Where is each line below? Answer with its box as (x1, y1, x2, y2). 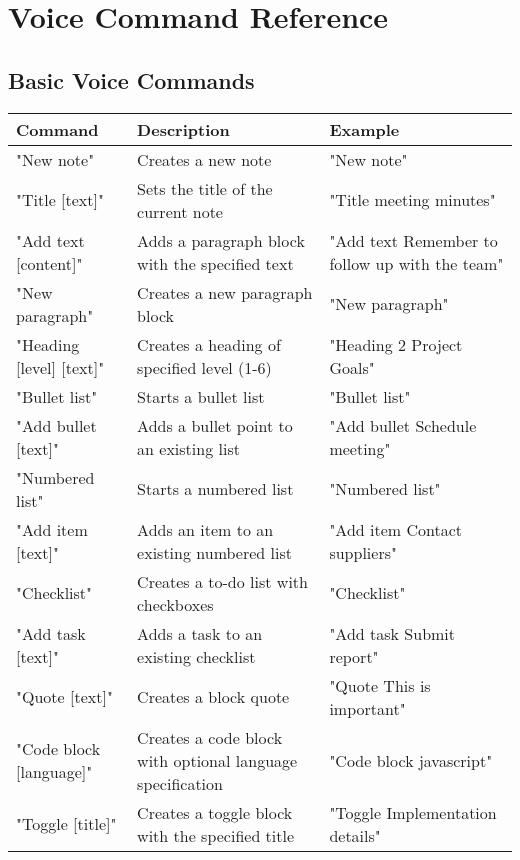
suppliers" (329, 540, 397, 564)
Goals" (329, 355, 375, 379)
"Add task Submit (329, 621, 456, 645)
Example (329, 117, 400, 141)
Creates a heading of (137, 332, 281, 356)
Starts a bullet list (137, 384, 265, 408)
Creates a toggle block (137, 800, 293, 824)
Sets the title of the (137, 176, 273, 200)
